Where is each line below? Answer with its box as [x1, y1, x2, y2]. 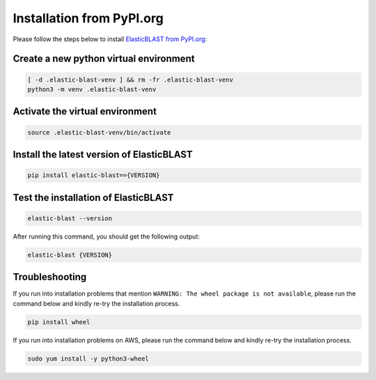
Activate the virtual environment [13, 105, 157, 118]
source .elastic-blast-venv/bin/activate [27, 128, 171, 136]
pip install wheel [27, 318, 91, 326]
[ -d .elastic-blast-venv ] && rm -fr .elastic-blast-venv [27, 75, 233, 84]
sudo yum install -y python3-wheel [27, 354, 149, 363]
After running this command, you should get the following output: [13, 232, 200, 241]
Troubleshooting [13, 271, 87, 283]
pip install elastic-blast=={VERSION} [27, 172, 160, 179]
